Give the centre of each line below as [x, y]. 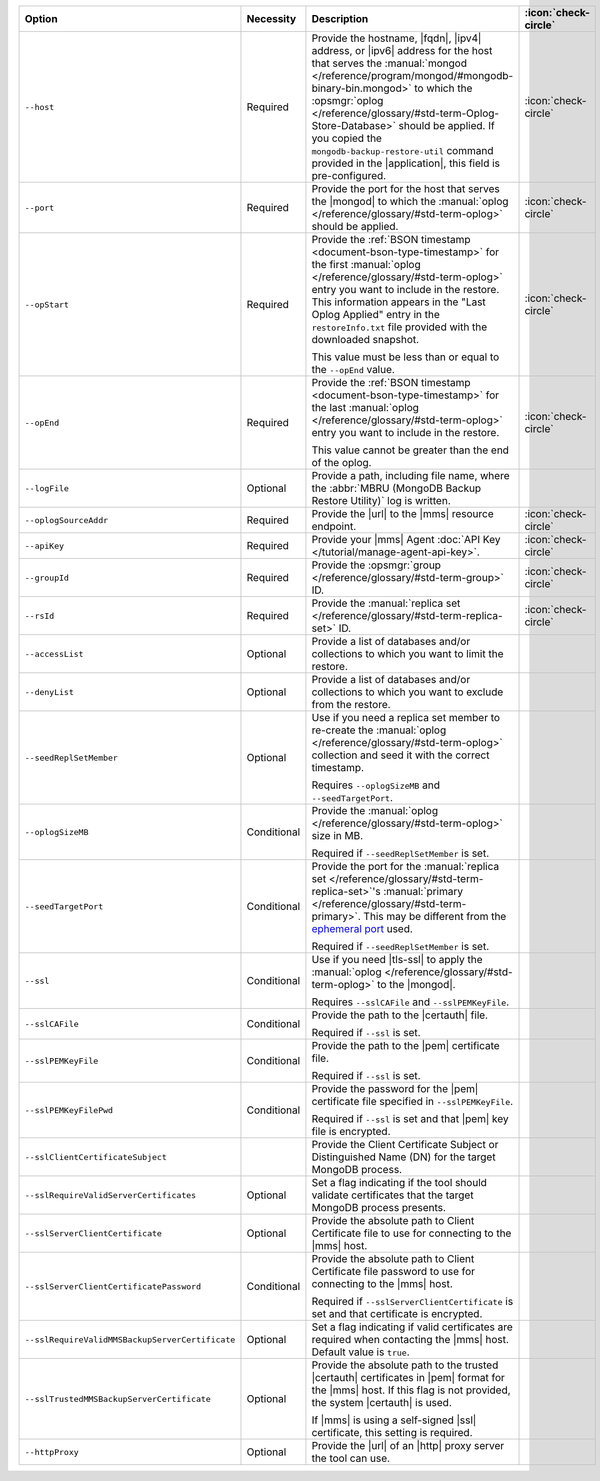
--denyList [49, 691]
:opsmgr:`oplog [347, 100]
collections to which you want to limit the [407, 653]
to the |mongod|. [416, 984]
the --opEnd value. [353, 369]
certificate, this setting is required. [392, 1432]
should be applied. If [446, 125]
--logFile [47, 488]
